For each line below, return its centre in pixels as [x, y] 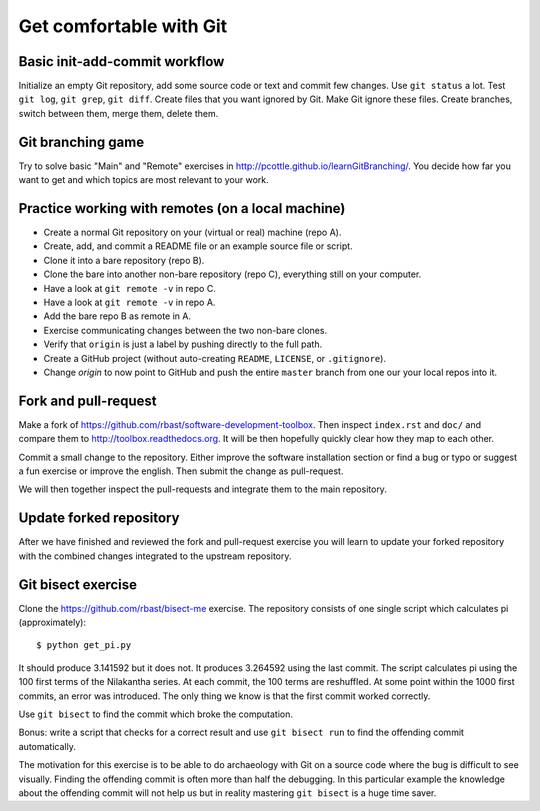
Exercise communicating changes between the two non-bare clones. [185, 330]
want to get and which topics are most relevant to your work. [143, 180]
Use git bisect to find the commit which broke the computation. [156, 714]
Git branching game [81, 141]
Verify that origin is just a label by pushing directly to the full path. [183, 344]
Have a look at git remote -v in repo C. [130, 288]
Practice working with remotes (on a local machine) [182, 208]
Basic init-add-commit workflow [121, 61]
